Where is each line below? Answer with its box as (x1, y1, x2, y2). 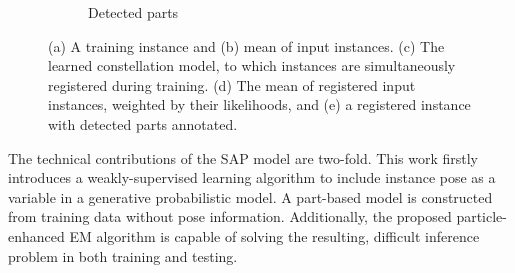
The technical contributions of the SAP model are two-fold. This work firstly (8, 147, 478, 168)
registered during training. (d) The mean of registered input (48, 74, 416, 95)
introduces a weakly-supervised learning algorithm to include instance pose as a (8, 167, 496, 188)
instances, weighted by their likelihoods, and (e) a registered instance (48, 94, 471, 115)
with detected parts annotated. (48, 113, 238, 134)
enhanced (8, 225, 65, 246)
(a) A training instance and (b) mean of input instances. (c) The (48, 35, 445, 56)
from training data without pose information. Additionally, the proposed (8, 206, 452, 227)
